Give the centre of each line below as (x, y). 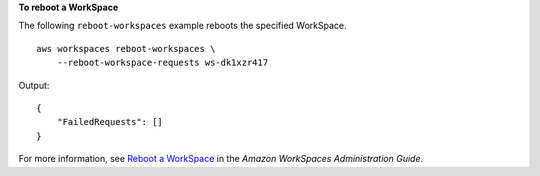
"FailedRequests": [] (110, 122)
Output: (34, 85)
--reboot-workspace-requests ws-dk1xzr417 (162, 63)
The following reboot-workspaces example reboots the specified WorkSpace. (182, 26)
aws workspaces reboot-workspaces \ (126, 48)
